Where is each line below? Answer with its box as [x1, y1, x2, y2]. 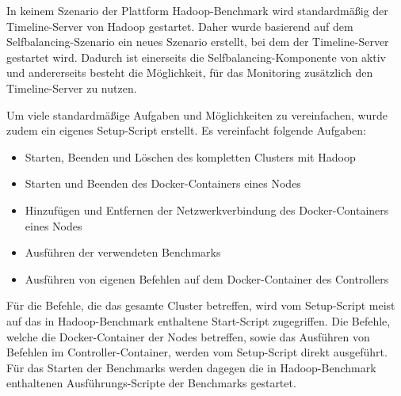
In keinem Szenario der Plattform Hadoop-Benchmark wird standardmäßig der [6, 2, 388, 18]
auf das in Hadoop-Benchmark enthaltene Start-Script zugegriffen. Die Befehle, [6, 312, 391, 329]
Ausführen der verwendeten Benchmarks [25, 244, 221, 261]
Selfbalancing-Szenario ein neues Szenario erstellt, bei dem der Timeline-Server [6, 33, 389, 50]
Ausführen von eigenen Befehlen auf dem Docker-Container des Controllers [25, 270, 389, 287]
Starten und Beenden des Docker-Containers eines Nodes [25, 175, 301, 192]
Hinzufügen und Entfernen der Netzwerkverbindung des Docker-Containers [25, 201, 389, 218]
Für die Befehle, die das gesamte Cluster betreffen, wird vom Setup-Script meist [6, 297, 395, 314]
